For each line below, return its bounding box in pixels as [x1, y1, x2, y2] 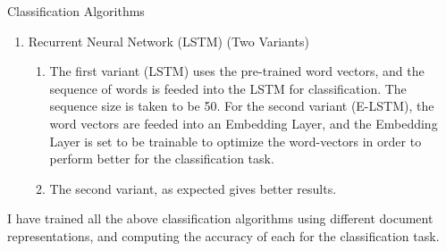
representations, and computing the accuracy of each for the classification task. [7, 226, 440, 245]
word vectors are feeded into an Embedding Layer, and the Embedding [49, 113, 438, 132]
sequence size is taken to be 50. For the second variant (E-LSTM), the [49, 96, 434, 115]
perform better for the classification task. [49, 149, 274, 168]
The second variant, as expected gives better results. [49, 179, 337, 197]
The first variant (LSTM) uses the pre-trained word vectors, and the [49, 62, 425, 80]
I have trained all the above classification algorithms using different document [7, 209, 433, 228]
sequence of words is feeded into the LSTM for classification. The [49, 79, 407, 97]
